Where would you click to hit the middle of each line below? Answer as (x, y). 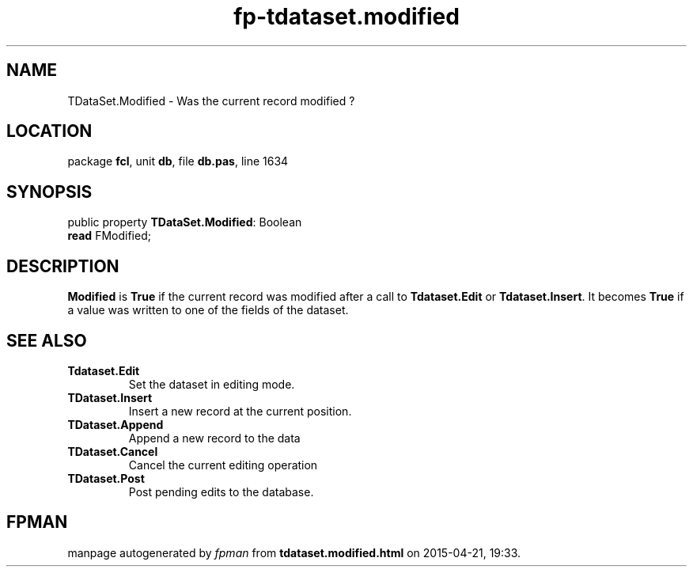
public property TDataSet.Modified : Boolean (185, 222)
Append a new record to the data (214, 438)
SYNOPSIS (49, 192)
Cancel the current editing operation (223, 465)
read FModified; (109, 236)
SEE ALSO (47, 340)
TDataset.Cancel (113, 451)
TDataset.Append (116, 424)
